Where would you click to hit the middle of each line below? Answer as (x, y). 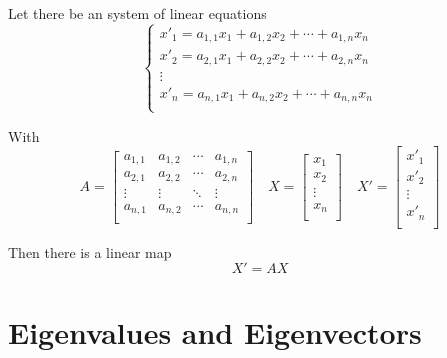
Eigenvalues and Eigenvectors (215, 331)
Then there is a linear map (90, 251)
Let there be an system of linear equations (137, 13)
